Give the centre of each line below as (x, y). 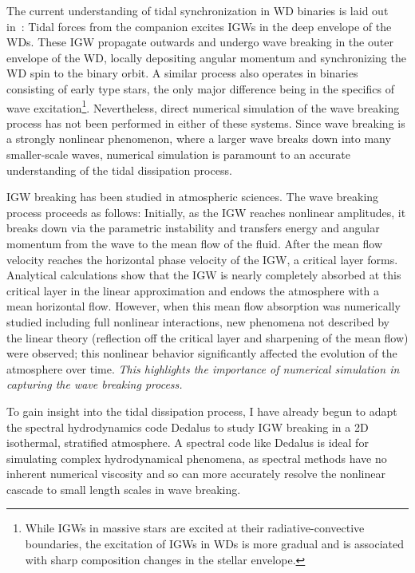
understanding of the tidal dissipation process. (119, 170)
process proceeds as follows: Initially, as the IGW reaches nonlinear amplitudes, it (206, 212)
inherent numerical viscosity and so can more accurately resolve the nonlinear (196, 474)
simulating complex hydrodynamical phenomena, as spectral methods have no (197, 458)
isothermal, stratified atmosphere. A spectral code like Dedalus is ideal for (188, 443)
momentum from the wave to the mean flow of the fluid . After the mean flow (194, 243)
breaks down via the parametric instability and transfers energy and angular (193, 228)
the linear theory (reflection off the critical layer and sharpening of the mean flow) (207, 337)
